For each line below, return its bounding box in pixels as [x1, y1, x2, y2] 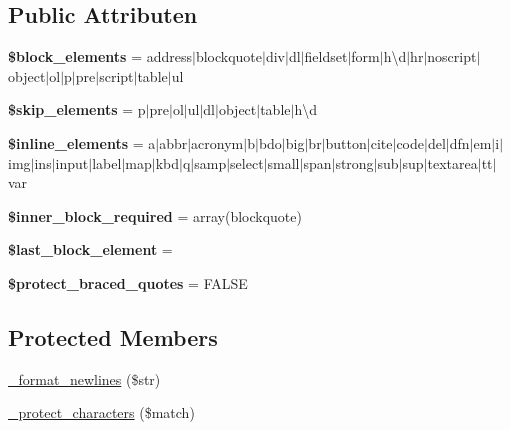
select [230, 152, 264, 173]
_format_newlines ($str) [8, 368, 161, 389]
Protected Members [8, 321, 218, 352]
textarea [427, 152, 478, 173]
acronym [191, 132, 244, 153]
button [325, 132, 367, 153]
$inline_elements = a [8, 132, 156, 153]
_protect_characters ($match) [8, 402, 195, 423]
